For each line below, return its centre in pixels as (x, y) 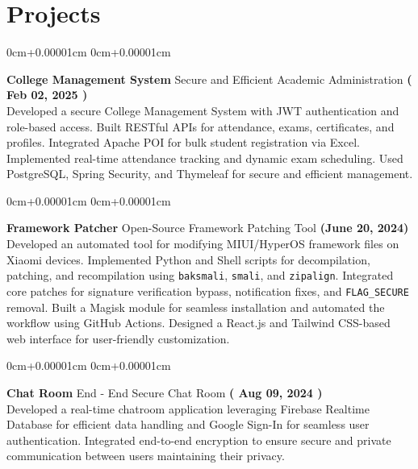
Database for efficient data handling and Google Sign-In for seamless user (188, 424)
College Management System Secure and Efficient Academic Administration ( (209, 79)
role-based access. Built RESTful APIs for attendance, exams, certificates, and (201, 126)
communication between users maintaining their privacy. (146, 456)
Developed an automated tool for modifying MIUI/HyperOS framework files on (203, 244)
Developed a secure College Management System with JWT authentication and (203, 110)
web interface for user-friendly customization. (118, 338)
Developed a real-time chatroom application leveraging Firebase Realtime (188, 408)
